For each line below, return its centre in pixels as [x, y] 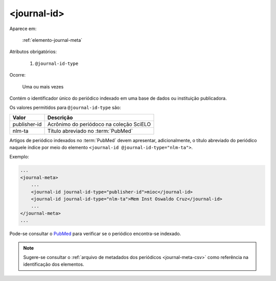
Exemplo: [19, 157]
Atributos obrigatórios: [33, 52]
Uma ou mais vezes [43, 86]
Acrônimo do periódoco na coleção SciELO [99, 124]
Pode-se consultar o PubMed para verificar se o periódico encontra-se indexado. [95, 234]
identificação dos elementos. [54, 264]
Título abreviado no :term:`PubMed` [90, 131]
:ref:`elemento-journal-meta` [52, 40]
